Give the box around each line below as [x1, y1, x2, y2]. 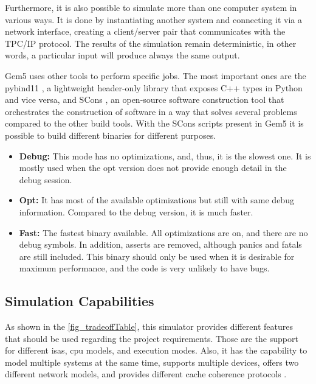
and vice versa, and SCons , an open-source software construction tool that [5, 93, 284, 106]
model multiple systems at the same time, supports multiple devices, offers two [5, 355, 299, 368]
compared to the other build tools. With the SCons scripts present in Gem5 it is [5, 117, 304, 130]
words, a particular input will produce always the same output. [5, 49, 240, 61]
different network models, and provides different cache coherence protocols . [5, 368, 287, 380]
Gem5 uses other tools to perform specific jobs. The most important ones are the [5, 69, 306, 82]
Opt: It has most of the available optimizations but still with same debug [19, 194, 294, 206]
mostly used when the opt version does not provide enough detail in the [19, 161, 287, 174]
